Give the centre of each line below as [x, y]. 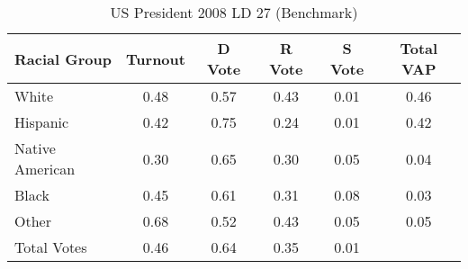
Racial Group [63, 58]
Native [35, 148]
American [45, 169]
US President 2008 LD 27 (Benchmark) [234, 12]
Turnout [156, 58]
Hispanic [42, 122]
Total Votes [51, 247]
